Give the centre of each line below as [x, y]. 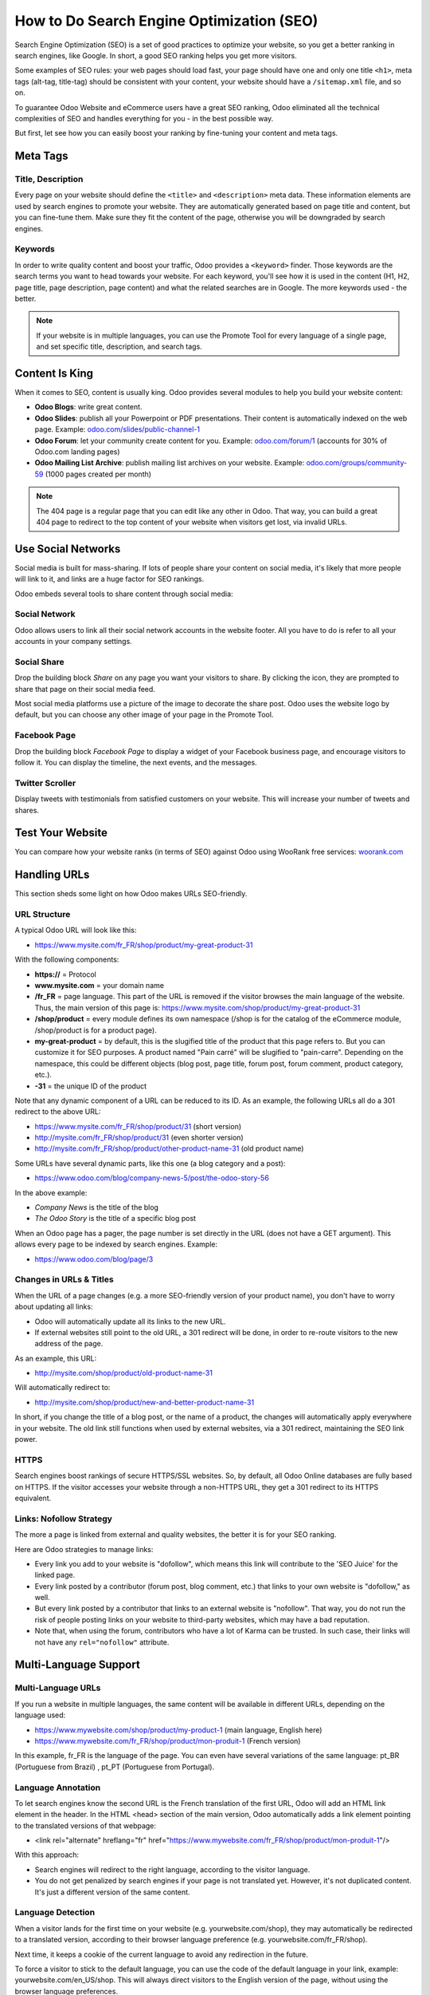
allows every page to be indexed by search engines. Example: [116, 1244]
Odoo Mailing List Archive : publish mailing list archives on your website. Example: [170, 463]
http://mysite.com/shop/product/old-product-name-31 [123, 1373]
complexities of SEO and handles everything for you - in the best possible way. [144, 118]
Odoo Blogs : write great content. [88, 407]
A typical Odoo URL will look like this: [76, 930]
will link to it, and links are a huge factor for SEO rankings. [109, 579]
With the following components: [67, 960]
